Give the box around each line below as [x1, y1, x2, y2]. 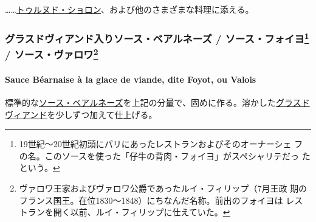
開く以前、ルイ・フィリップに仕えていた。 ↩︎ [53, 206, 230, 218]
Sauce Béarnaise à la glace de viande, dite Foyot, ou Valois [5, 72, 256, 85]
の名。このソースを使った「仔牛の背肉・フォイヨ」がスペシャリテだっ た [19, 149, 311, 162]
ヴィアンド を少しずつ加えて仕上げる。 [5, 108, 157, 120]
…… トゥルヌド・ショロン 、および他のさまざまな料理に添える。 [5, 3, 254, 15]
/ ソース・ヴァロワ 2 [5, 45, 98, 62]
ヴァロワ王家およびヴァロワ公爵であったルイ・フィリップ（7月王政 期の [19, 182, 307, 195]
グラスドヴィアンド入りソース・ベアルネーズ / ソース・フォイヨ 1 [5, 29, 309, 46]
